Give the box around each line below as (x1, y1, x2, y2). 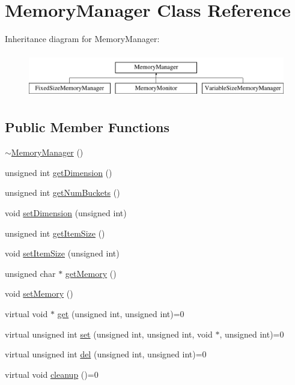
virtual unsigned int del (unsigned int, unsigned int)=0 (5, 348, 207, 360)
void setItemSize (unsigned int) (5, 247, 120, 259)
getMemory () (65, 267, 117, 279)
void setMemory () (5, 287, 73, 300)
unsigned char (5, 267, 56, 279)
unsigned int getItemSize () (5, 226, 105, 239)
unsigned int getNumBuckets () (5, 186, 120, 199)
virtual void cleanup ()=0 (5, 368, 99, 380)
